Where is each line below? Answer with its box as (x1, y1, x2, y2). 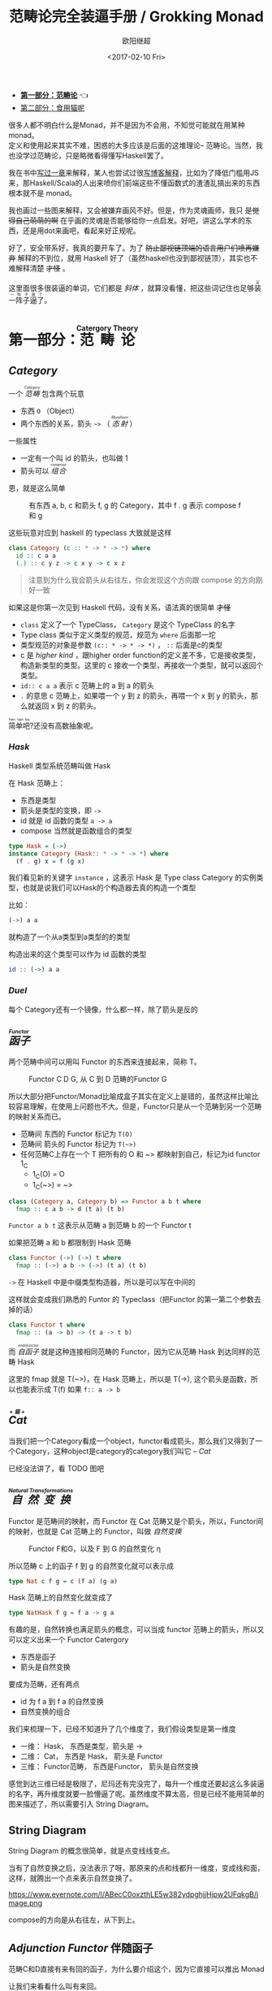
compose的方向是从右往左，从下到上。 (8, 1915, 140, 1925)
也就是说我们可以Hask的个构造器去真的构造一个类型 (22, 883, 196, 893)
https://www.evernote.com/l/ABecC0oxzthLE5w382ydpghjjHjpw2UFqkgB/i (8, 1889, 259, 1899)
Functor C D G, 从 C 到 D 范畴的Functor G (28, 1074, 167, 1084)
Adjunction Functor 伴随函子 (8, 1941, 154, 1954)
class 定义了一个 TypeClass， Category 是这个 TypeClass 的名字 (19, 619, 235, 630)
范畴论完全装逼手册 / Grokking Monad (9, 7, 264, 26)
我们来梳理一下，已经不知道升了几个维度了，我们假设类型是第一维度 (8, 1724, 236, 1734)
